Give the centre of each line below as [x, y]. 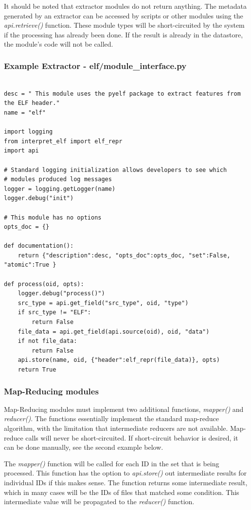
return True [37, 370]
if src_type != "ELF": [54, 313]
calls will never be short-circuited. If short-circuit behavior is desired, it [132, 437]
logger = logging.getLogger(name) [60, 189]
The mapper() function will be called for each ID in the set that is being [112, 463]
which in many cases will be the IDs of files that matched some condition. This [122, 492]
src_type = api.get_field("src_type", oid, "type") [103, 303]
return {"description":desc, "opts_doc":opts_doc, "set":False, [124, 255]
